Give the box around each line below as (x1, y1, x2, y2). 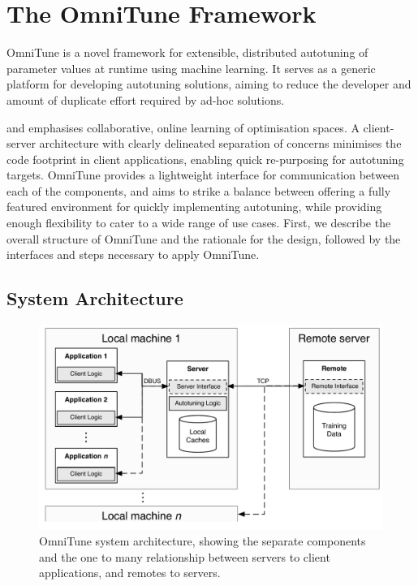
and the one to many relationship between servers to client (39, 548, 330, 565)
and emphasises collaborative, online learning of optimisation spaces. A (6, 118, 360, 136)
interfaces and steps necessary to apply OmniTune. (6, 246, 260, 263)
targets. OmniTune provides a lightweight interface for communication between (6, 166, 400, 183)
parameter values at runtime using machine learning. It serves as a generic (6, 59, 376, 76)
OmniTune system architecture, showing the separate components (39, 532, 366, 549)
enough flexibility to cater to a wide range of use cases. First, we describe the (6, 214, 391, 231)
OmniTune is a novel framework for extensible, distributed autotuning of (6, 44, 368, 61)
